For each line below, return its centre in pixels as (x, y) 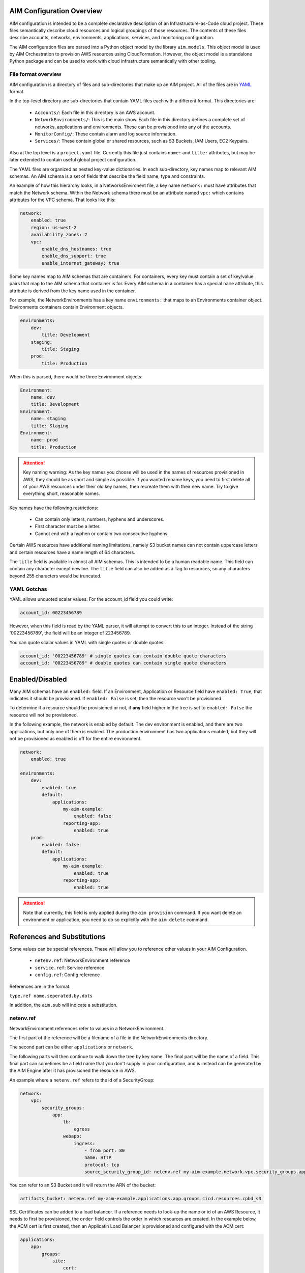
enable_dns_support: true (74, 256)
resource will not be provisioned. (44, 715)
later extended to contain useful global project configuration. (73, 160)
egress (82, 1129)
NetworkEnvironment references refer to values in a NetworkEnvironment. (87, 1028)
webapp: (72, 1136)
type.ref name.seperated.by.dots (51, 996)
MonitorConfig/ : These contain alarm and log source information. (106, 134)
